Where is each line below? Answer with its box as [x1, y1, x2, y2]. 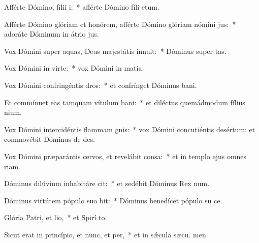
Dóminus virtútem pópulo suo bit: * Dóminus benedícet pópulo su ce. [4, 195, 222, 205]
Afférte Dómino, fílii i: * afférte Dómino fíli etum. [4, 2, 159, 12]
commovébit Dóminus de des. [4, 134, 95, 144]
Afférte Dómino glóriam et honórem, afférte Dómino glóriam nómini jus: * [4, 18, 236, 29]
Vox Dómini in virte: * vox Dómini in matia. [4, 63, 144, 73]
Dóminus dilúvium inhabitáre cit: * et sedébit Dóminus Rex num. [4, 178, 210, 189]
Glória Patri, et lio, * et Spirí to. [4, 212, 107, 223]
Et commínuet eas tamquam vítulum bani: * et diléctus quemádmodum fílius [4, 97, 245, 107]
